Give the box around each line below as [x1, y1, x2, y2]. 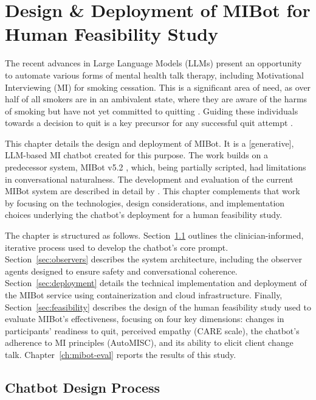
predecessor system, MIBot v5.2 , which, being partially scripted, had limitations [5, 161, 306, 174]
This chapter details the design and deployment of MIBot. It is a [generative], [5, 136, 294, 149]
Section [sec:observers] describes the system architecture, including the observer [5, 253, 302, 265]
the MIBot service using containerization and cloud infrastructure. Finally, [5, 289, 283, 301]
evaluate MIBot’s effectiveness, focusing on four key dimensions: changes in [5, 312, 284, 325]
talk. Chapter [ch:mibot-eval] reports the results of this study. [5, 348, 236, 360]
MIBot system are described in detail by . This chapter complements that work [5, 184, 300, 197]
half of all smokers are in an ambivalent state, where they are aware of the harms [5, 93, 307, 105]
